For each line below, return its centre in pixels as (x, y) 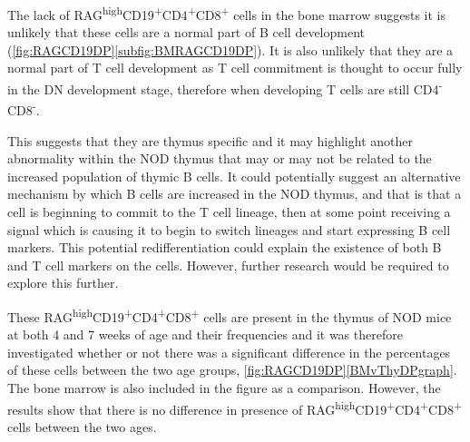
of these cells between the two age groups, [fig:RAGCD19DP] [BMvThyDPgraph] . (232, 370)
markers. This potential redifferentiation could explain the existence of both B (225, 247)
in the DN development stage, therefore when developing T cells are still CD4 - (225, 88)
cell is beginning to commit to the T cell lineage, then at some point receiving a (229, 211)
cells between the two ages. (82, 426)
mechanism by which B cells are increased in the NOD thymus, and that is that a (235, 194)
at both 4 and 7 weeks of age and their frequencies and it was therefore (205, 334)
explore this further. (63, 283)
